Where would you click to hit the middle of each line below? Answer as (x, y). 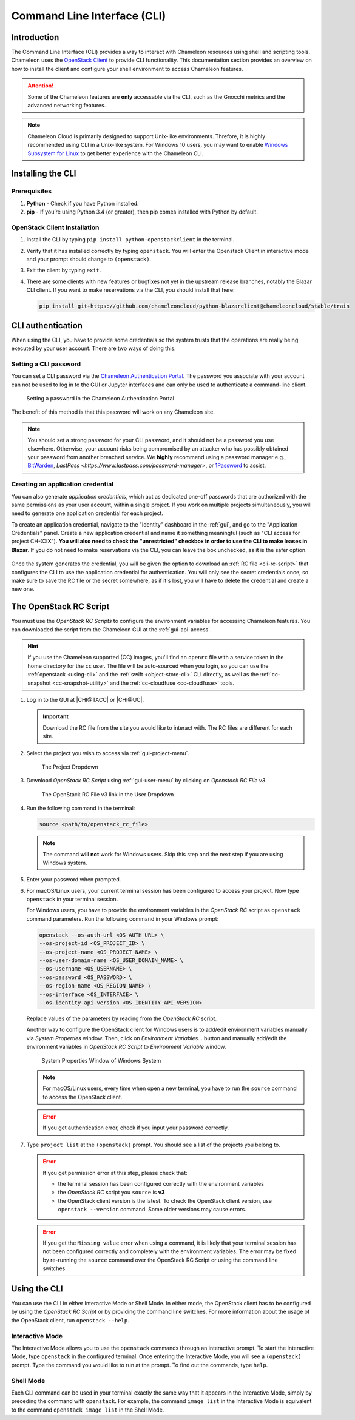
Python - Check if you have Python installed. (83, 203)
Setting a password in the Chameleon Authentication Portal (100, 399)
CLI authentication (47, 325)
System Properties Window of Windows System (101, 1060)
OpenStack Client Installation (55, 227)
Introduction (35, 37)
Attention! (41, 86)
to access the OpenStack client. (83, 1097)
